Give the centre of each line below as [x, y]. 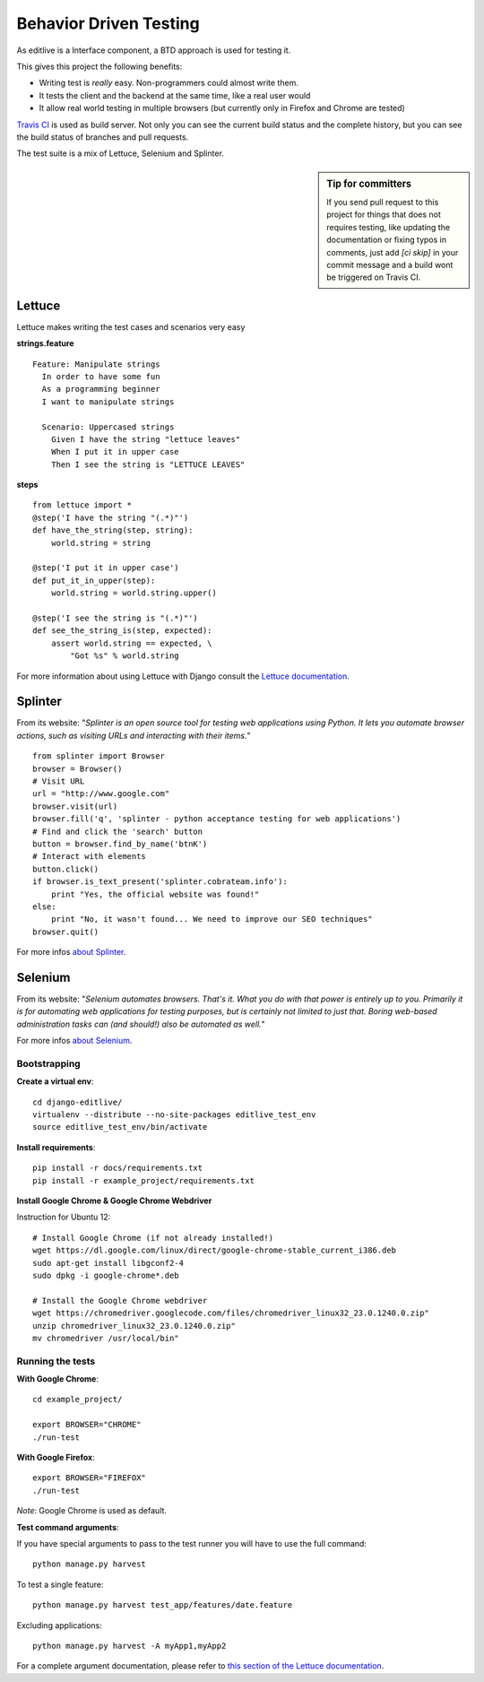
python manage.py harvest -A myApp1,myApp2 [130, 1646]
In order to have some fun [101, 376]
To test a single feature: [60, 1584]
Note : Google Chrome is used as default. [92, 1511]
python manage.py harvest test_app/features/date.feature [163, 1605]
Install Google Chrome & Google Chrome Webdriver [114, 1201]
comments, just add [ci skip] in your [393, 252]
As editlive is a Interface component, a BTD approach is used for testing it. [154, 50]
